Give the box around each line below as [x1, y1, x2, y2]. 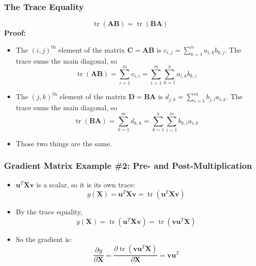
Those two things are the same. [16, 138, 112, 148]
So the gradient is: [16, 233, 72, 244]
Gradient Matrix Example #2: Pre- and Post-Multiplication [4, 159, 252, 172]
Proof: [4, 28, 26, 38]
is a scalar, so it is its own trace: [36, 179, 136, 189]
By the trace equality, [16, 206, 83, 217]
